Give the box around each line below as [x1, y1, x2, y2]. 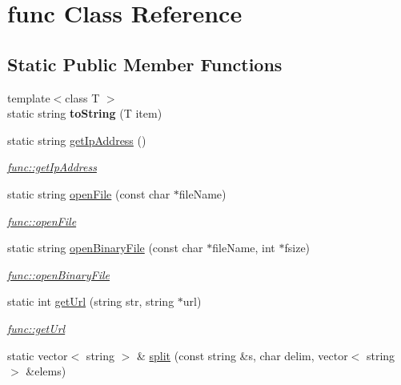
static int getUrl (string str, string [7, 293, 174, 310]
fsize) [284, 239, 311, 256]
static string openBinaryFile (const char [7, 239, 203, 256]
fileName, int [212, 239, 275, 256]
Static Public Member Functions [7, 51, 283, 76]
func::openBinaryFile [7, 266, 110, 283]
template [7, 89, 50, 106]
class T [65, 89, 100, 106]
